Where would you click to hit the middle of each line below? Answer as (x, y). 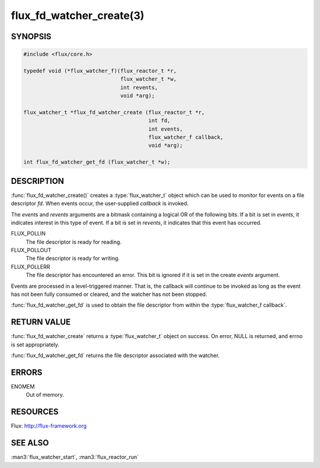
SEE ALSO (30, 443)
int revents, (139, 87)
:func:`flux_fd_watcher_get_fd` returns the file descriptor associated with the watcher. (115, 355)
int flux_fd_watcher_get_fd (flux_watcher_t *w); (97, 162)
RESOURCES (35, 412)
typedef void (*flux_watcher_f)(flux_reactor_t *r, (100, 71)
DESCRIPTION (38, 181)
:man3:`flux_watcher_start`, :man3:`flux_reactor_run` (75, 457)
